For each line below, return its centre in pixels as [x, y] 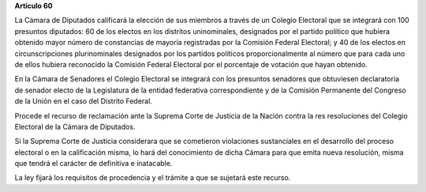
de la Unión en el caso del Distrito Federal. [84, 101]
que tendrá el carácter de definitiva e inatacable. [93, 164]
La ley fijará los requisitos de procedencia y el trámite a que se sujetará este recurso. [153, 178]
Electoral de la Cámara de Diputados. [75, 126]
